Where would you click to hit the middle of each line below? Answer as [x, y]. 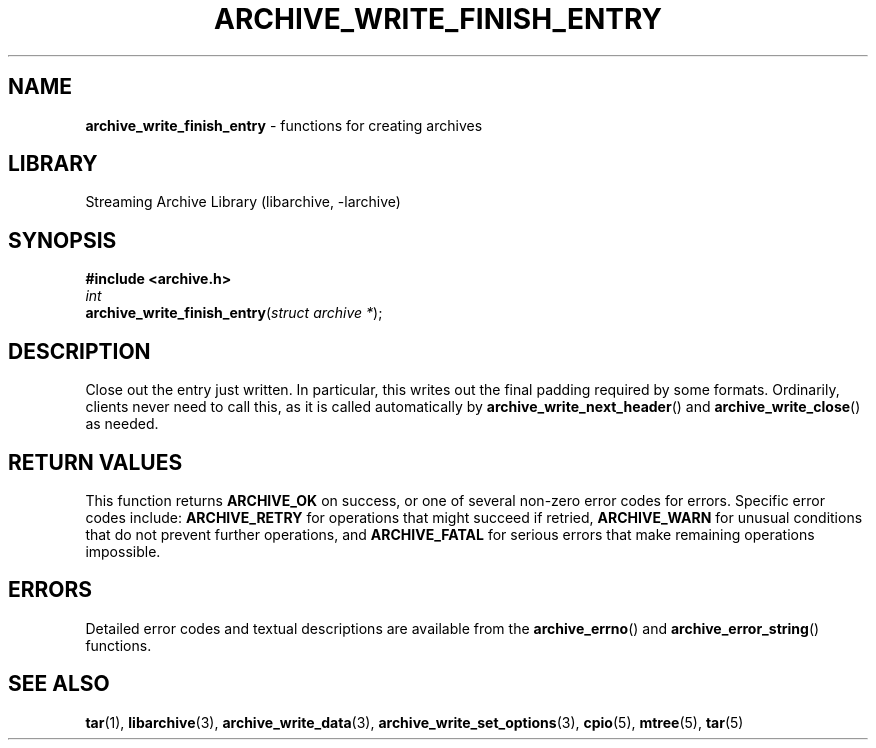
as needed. [122, 424]
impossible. [123, 551]
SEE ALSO [59, 684]
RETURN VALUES [95, 462]
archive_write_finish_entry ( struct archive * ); [234, 313]
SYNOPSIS [62, 240]
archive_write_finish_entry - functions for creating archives [284, 125]
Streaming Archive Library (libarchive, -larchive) [243, 202]
